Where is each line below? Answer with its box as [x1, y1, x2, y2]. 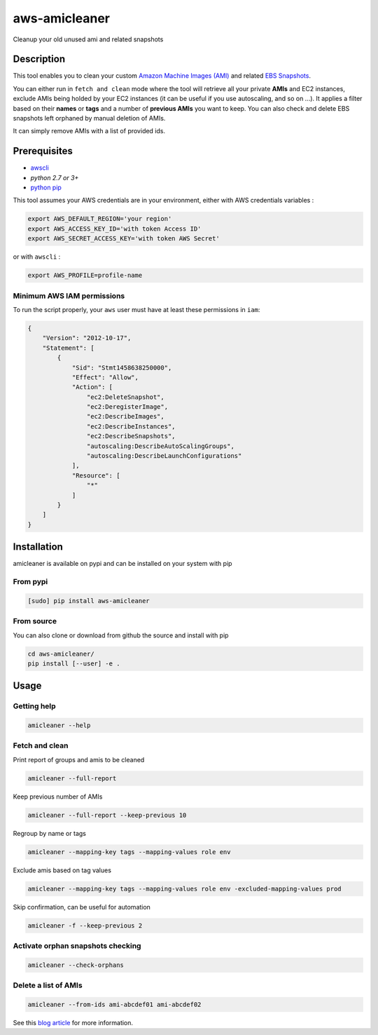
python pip [30, 183, 62, 192]
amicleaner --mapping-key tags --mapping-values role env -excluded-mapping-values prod [27, 884, 342, 893]
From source [13, 616, 57, 626]
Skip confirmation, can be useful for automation [13, 902, 150, 911]
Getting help [13, 701, 56, 711]
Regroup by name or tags [13, 829, 87, 837]
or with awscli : [13, 252, 61, 261]
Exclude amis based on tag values [13, 866, 112, 874]
